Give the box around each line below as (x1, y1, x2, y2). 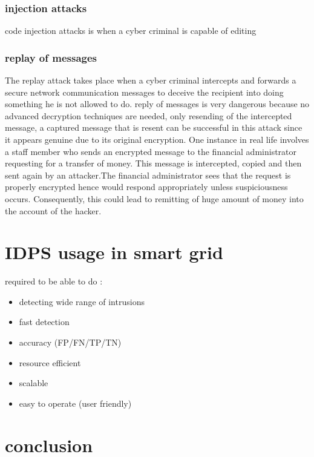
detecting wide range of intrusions (19, 295, 145, 307)
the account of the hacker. (5, 204, 102, 217)
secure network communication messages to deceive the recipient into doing (5, 85, 284, 98)
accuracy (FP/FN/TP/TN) (19, 336, 122, 349)
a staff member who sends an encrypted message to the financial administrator (5, 145, 297, 157)
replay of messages (5, 50, 97, 65)
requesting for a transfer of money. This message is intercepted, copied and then (5, 157, 302, 169)
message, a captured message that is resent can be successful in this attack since (5, 121, 303, 134)
